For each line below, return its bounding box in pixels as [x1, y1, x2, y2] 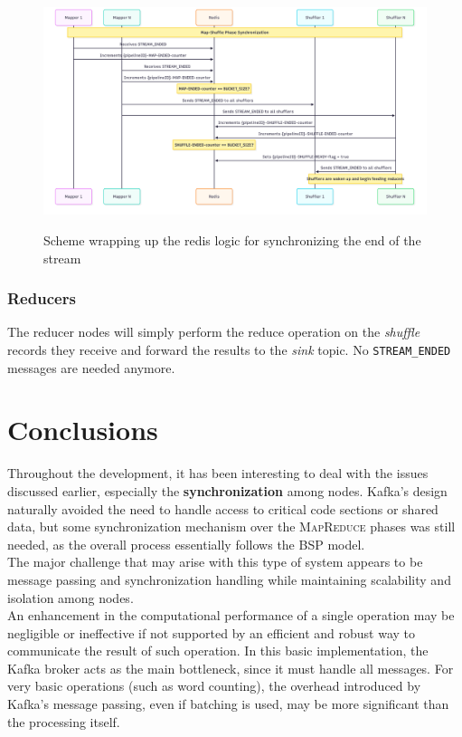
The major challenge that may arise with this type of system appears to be [7, 552, 423, 571]
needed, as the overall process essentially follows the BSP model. [7, 534, 365, 553]
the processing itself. [7, 712, 120, 731]
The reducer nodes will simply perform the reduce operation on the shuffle [7, 322, 420, 341]
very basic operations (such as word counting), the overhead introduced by [7, 676, 421, 695]
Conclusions [7, 411, 158, 448]
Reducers [7, 287, 76, 310]
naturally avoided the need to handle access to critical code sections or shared [7, 499, 438, 518]
